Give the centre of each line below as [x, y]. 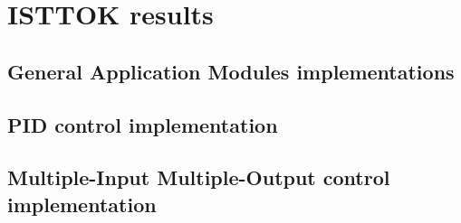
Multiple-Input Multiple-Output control [199, 177]
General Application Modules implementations [231, 71]
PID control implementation [143, 124]
